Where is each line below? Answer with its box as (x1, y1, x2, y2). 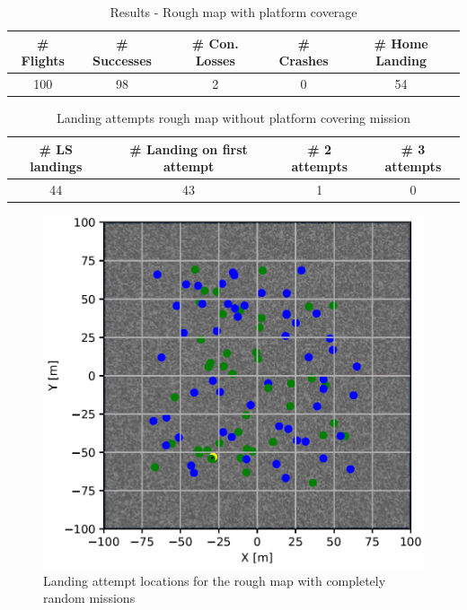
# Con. (191, 33, 239, 52)
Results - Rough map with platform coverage (110, 3, 357, 21)
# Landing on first (129, 139, 248, 158)
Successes (92, 51, 152, 70)
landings (30, 157, 83, 176)
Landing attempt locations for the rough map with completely (43, 571, 386, 589)
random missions (43, 588, 136, 607)
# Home (374, 33, 428, 52)
